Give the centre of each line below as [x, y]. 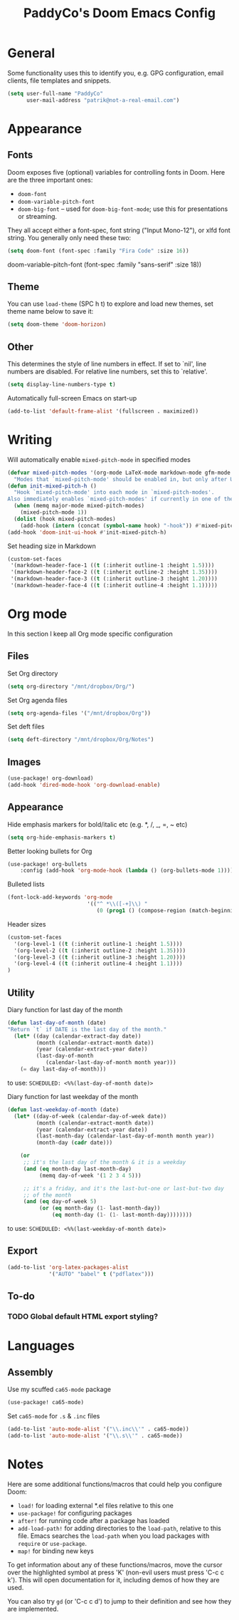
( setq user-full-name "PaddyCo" [55, 93]
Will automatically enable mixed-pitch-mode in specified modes [99, 459]
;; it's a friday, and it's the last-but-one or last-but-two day [123, 1188]
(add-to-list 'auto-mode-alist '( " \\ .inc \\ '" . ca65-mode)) [99, 1429]
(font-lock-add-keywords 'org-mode [60, 897]
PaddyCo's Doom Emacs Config [119, 13]
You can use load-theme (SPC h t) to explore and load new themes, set [110, 304]
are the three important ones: [50, 180]
